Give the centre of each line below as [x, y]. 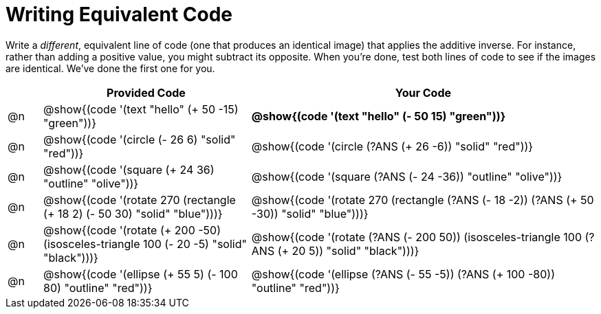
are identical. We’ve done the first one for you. [110, 68]
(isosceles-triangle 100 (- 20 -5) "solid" [145, 244]
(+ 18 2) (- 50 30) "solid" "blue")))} [133, 213]
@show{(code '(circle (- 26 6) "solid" [140, 139]
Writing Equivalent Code [119, 14]
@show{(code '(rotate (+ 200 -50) [132, 230]
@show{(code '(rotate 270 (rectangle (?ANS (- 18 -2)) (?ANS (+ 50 [423, 200]
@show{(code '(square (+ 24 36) [129, 169]
